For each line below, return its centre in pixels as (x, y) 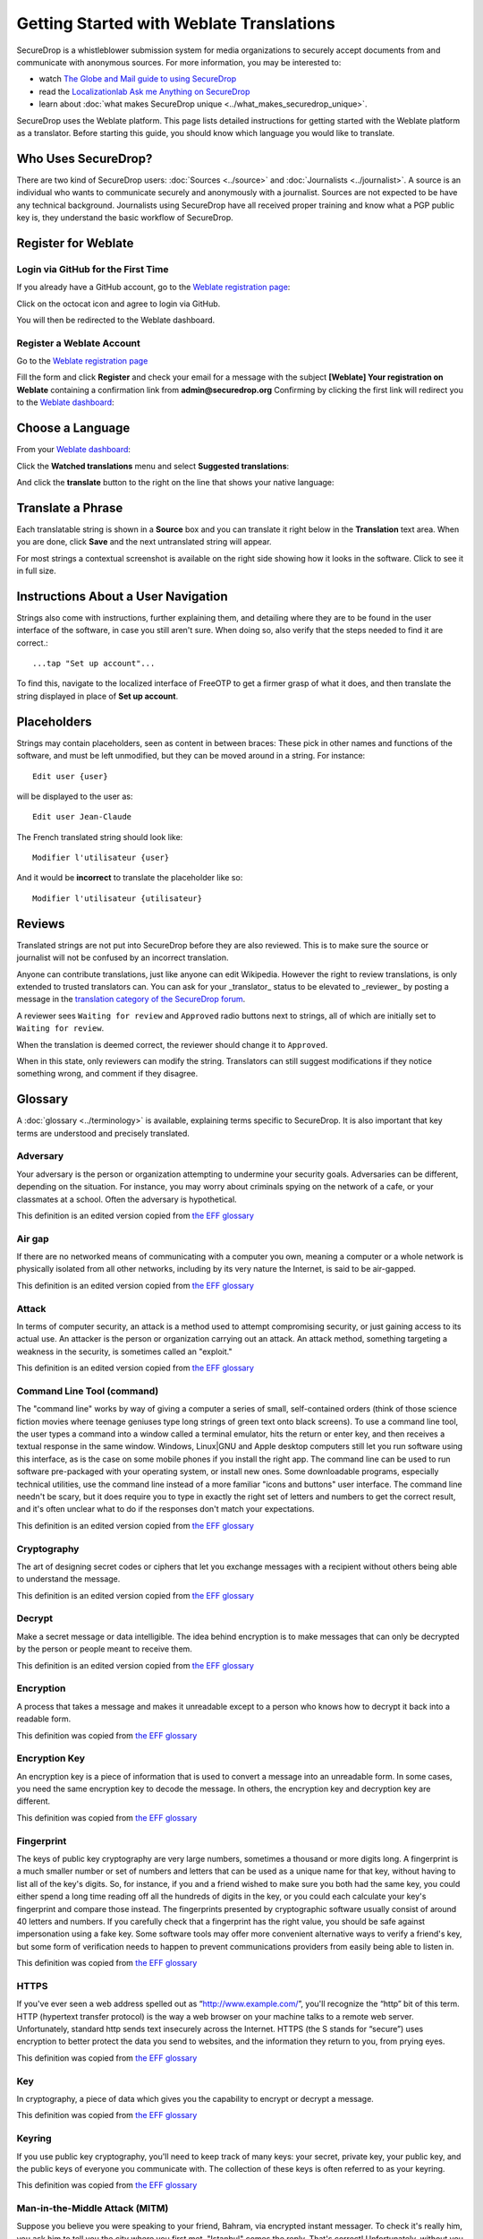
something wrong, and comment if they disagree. (107, 1074)
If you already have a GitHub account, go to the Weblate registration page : (153, 287)
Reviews (41, 924)
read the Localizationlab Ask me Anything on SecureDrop (144, 91)
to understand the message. (68, 1579)
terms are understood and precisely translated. (103, 1133)
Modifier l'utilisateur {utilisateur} (118, 898)
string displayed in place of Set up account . (97, 696)
